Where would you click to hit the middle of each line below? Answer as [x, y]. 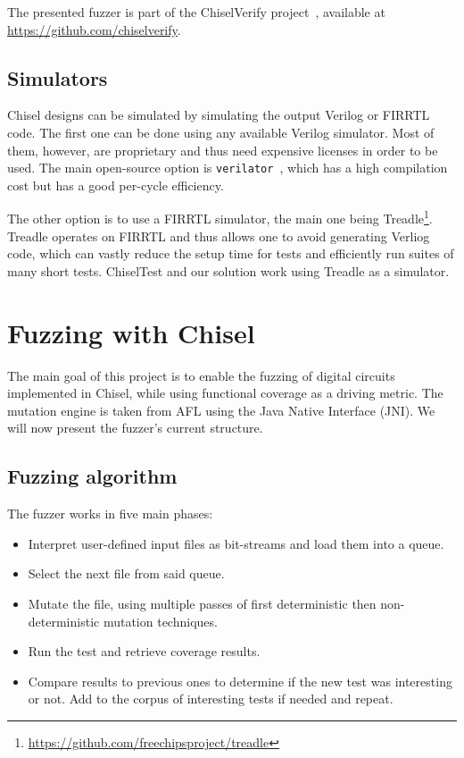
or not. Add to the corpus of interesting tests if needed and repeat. [211, 699]
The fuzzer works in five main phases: [110, 514]
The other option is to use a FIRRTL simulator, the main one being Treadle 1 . [220, 217]
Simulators [58, 77]
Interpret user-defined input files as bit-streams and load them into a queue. [236, 543]
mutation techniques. [160, 621]
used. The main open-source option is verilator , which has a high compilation [228, 168]
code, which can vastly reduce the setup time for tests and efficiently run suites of [231, 253]
